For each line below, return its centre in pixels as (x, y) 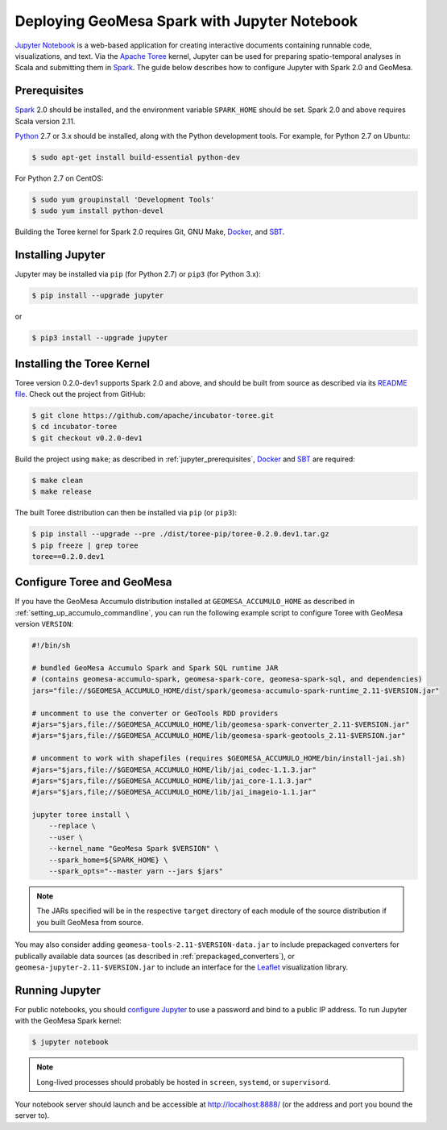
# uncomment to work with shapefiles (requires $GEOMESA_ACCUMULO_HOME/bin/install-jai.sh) (219, 759)
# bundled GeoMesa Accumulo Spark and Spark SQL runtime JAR (155, 668)
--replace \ (72, 826)
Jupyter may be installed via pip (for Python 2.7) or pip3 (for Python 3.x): (138, 274)
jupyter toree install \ (81, 815)
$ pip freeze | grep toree (85, 545)
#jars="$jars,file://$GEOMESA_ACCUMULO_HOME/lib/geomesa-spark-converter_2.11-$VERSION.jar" (221, 724)
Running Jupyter (58, 990)
